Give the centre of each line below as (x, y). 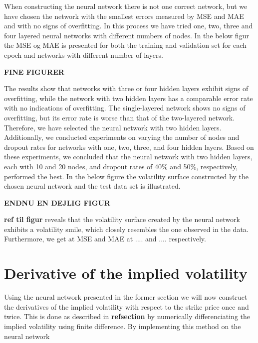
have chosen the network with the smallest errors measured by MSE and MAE (124, 16)
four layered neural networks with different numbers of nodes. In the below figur (127, 35)
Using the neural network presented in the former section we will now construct (126, 297)
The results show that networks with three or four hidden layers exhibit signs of (126, 88)
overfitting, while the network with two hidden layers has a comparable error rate (129, 98)
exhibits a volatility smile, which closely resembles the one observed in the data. (126, 229)
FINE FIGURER (34, 71)
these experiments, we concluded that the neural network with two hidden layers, (128, 157)
